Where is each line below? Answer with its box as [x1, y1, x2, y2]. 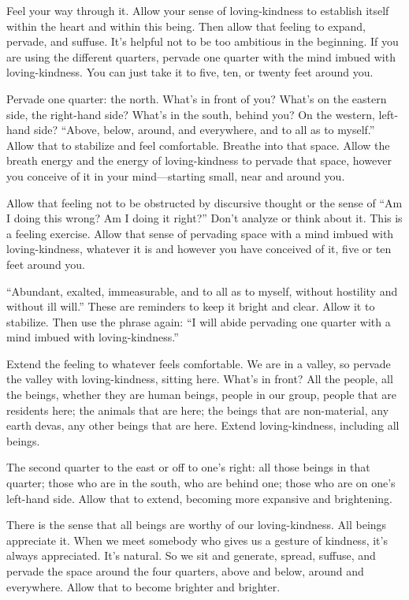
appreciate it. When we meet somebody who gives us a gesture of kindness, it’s [6, 531, 388, 548]
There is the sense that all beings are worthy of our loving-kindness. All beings [6, 516, 387, 533]
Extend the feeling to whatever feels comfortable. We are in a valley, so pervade [6, 355, 391, 371]
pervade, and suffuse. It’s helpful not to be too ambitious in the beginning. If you [6, 33, 399, 50]
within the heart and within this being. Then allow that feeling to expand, [6, 17, 366, 34]
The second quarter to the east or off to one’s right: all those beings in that [6, 459, 370, 475]
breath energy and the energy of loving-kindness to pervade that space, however [6, 152, 392, 169]
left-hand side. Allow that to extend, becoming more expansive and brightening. [6, 490, 392, 506]
